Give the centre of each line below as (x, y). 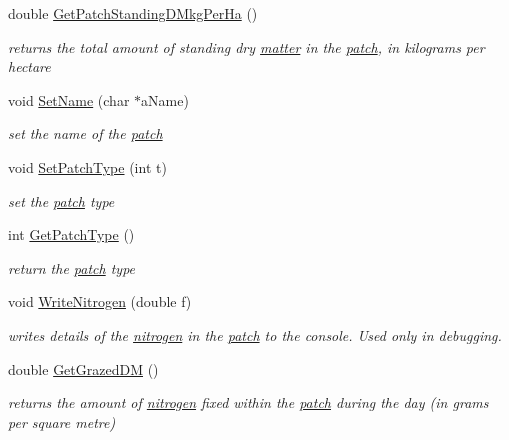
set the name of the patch (85, 133)
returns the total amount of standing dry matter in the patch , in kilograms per (246, 46)
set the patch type (61, 200)
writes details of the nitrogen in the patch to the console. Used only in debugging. (255, 334)
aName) (165, 99)
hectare (29, 66)
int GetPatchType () (71, 234)
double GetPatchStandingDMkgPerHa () (133, 13)
